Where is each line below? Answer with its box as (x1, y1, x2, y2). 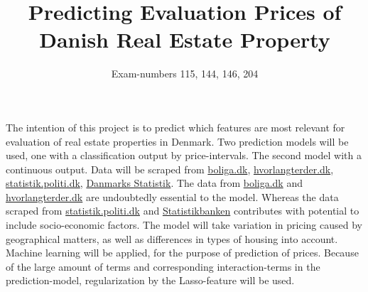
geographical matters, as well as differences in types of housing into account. (6, 231, 338, 246)
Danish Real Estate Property (39, 25, 330, 54)
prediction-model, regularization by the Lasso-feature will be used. (6, 273, 295, 288)
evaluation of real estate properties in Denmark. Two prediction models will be (6, 134, 349, 148)
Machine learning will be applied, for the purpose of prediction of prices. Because (6, 245, 359, 260)
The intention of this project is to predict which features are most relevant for (6, 119, 345, 134)
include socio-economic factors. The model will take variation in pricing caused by (6, 217, 362, 232)
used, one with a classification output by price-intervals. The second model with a (6, 148, 362, 163)
